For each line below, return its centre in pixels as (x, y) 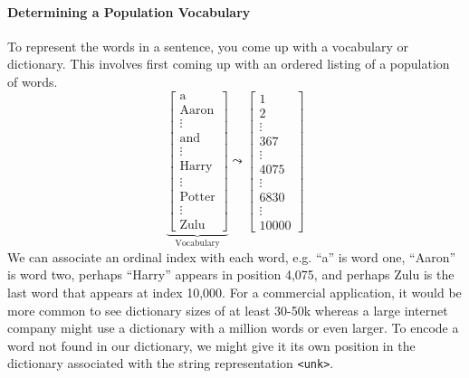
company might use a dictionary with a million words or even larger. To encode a (233, 328)
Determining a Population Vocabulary (129, 11)
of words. (33, 81)
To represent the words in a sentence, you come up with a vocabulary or (208, 46)
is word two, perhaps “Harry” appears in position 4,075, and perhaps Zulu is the (231, 274)
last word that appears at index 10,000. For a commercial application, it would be (234, 293)
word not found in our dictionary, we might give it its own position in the (211, 345)
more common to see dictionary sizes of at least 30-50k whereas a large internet (228, 310)
